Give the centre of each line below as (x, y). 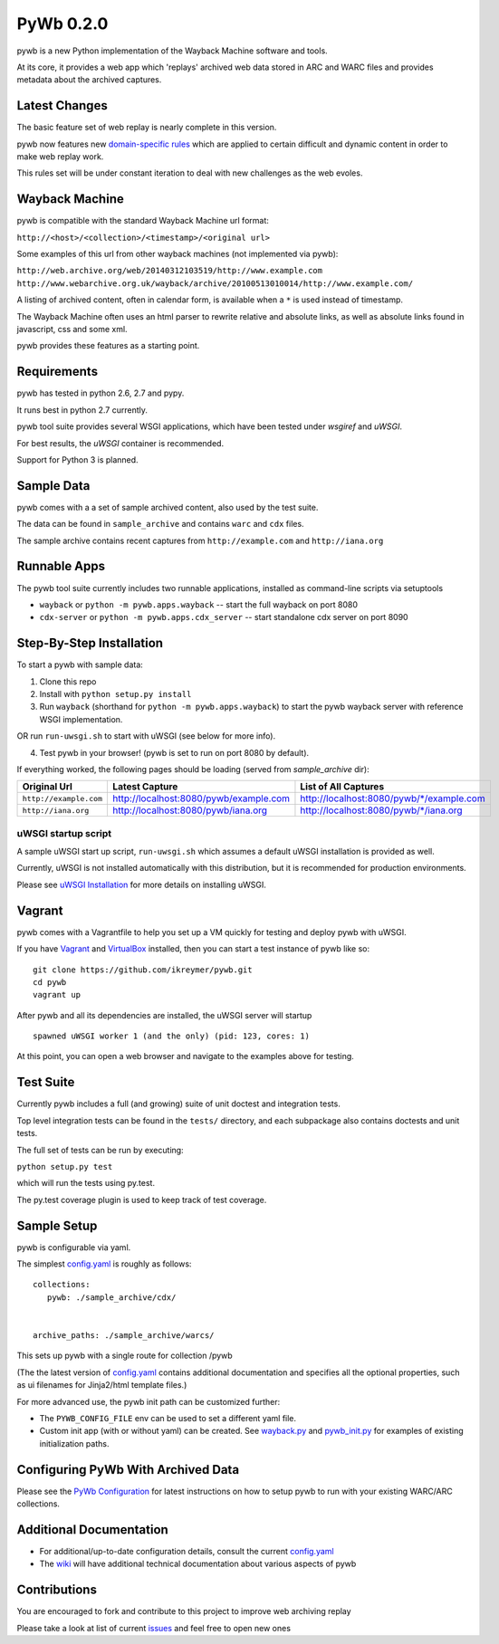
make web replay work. (60, 157)
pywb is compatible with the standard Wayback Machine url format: (143, 221)
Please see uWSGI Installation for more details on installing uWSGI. (141, 884)
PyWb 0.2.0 (62, 24)
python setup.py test (65, 1166)
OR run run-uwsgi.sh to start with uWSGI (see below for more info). (146, 736)
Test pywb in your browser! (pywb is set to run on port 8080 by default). (174, 752)
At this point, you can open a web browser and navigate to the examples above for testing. (186, 1056)
